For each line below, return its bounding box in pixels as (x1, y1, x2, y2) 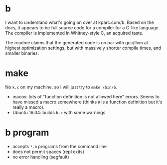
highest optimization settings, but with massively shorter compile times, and (5, 45, 161, 51)
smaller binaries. (5, 50, 39, 56)
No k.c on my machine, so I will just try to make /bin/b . (5, 84, 117, 90)
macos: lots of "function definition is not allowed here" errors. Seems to (12, 93, 160, 99)
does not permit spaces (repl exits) (12, 149, 85, 155)
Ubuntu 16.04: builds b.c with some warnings (12, 109, 106, 115)
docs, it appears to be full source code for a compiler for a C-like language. (5, 24, 160, 30)
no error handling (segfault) (12, 154, 69, 160)
